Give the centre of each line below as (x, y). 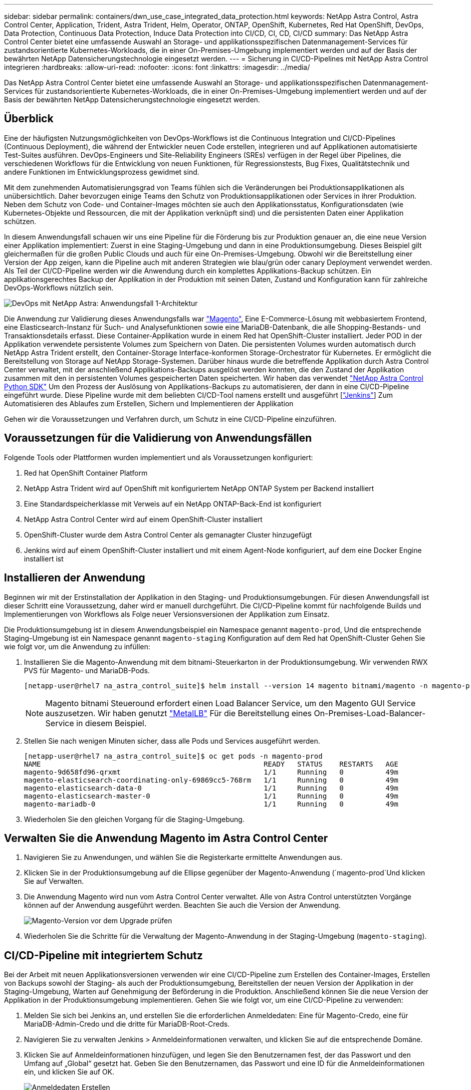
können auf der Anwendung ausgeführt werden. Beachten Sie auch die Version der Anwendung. (182, 905)
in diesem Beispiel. (111, 723)
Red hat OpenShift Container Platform (86, 473)
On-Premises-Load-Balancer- (370, 713)
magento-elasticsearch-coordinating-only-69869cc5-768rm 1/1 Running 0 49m (211, 780)
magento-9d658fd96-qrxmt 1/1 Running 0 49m (211, 772)
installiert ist (44, 558)
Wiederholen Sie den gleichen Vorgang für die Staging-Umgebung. (134, 819)
